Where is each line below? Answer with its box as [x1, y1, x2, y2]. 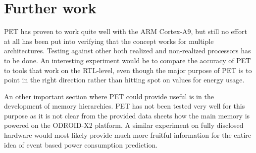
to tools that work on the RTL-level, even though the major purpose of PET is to [4, 65, 252, 75]
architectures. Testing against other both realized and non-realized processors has [4, 45, 251, 56]
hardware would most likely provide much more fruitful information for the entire [4, 130, 251, 140]
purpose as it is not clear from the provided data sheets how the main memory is [4, 110, 250, 120]
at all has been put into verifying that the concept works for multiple [4, 36, 214, 46]
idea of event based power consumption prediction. [4, 139, 158, 150]
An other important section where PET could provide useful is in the [4, 91, 214, 101]
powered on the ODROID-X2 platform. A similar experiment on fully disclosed [4, 120, 244, 130]
